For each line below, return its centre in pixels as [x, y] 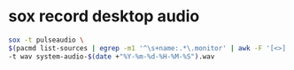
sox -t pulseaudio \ [46, 40]
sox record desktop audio [104, 16]
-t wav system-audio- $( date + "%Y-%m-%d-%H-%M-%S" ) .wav [112, 56]
